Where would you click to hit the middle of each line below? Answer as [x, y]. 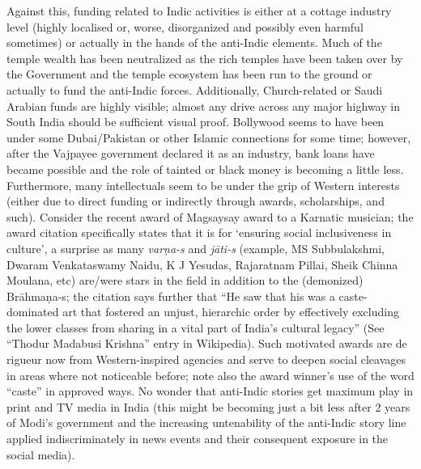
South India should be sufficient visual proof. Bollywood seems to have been [196, 122]
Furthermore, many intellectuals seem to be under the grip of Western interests [203, 185]
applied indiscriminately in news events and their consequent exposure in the [198, 439]
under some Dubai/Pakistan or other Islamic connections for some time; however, [209, 137]
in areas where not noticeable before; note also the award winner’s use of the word [210, 375]
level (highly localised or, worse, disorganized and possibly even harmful [185, 26]
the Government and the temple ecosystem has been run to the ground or [189, 74]
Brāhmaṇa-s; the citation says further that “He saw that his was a [171, 296]
